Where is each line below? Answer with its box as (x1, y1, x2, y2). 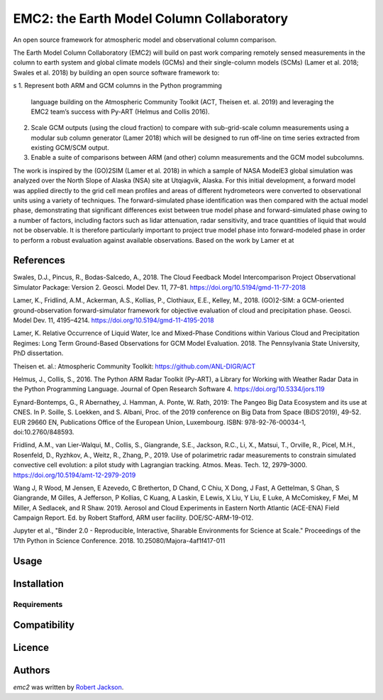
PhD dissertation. (13, 349, 64, 358)
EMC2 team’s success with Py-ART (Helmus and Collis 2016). (30, 107, 210, 116)
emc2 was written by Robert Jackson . (13, 683, 124, 691)
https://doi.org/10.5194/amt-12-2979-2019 (13, 471, 136, 479)
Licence (13, 642, 50, 654)
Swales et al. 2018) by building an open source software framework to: (13, 68, 220, 77)
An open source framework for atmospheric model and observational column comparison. (13, 35, 277, 44)
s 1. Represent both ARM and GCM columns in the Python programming (13, 82, 223, 90)
